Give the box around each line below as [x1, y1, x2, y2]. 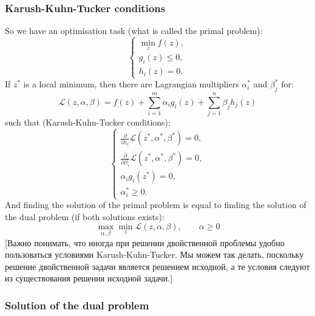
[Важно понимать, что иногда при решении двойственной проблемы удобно [5, 236, 285, 249]
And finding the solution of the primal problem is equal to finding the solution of [5, 198, 307, 211]
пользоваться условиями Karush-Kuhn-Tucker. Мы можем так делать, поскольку [5, 248, 304, 261]
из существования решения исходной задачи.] [5, 272, 173, 284]
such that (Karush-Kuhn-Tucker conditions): [5, 116, 171, 129]
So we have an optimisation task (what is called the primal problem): [5, 24, 263, 37]
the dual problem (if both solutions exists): [5, 210, 164, 223]
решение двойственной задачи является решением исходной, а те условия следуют [5, 260, 310, 272]
